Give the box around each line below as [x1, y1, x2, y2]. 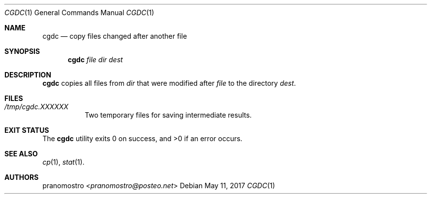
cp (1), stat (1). [42, 158, 85, 166]
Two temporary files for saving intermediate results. [85, 111, 252, 119]
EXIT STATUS [4, 126, 49, 134]
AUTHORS [4, 173, 39, 181]
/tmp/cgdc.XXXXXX [4, 102, 69, 111]
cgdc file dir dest [68, 55, 123, 64]
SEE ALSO [4, 149, 38, 158]
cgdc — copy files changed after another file [42, 32, 187, 40]
